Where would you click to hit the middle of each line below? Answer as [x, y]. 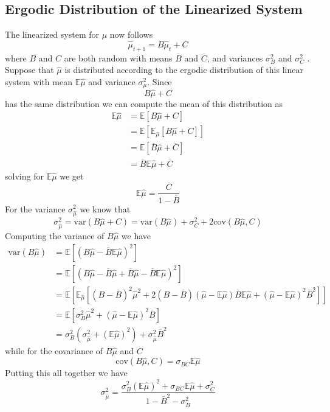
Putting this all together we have [66, 373]
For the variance [35, 208]
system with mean [39, 82]
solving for [24, 176]
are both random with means [118, 58]
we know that [105, 208]
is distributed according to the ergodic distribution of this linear [184, 70]
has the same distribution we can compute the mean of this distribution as [144, 103]
